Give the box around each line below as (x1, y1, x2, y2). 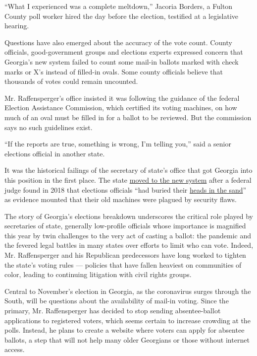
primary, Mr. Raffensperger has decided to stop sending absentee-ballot (4, 305, 221, 316)
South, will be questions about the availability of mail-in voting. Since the (4, 295, 229, 306)
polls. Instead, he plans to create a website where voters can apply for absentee (4, 325, 245, 335)
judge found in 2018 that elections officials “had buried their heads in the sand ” (4, 184, 247, 195)
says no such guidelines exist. (4, 122, 93, 132)
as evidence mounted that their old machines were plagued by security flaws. (4, 194, 237, 205)
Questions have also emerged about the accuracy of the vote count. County (4, 37, 232, 47)
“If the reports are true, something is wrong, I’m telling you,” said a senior (4, 139, 231, 149)
